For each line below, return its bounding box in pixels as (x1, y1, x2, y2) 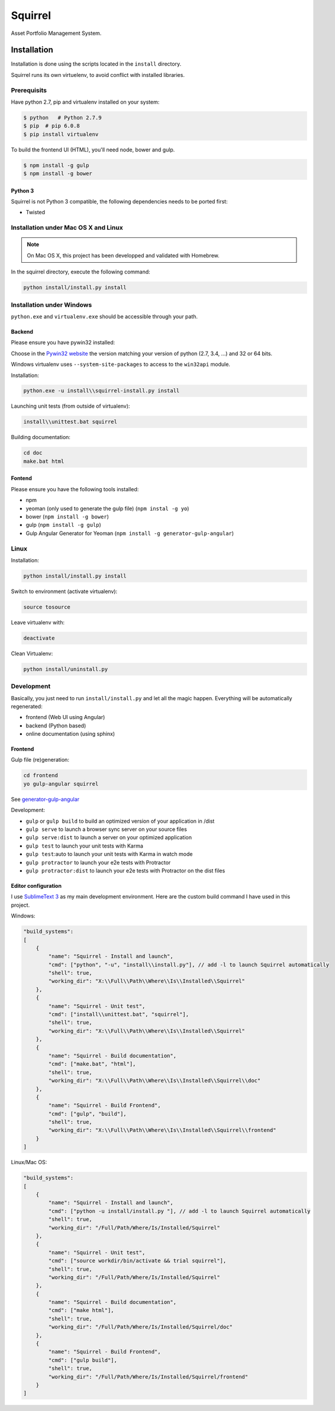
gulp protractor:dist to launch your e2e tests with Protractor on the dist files (25, 867, 226, 874)
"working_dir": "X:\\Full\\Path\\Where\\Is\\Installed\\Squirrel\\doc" (48, 1077, 261, 1084)
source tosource (23, 604, 71, 610)
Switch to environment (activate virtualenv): (11, 588, 118, 595)
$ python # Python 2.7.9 (23, 114, 102, 121)
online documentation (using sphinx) (25, 730, 115, 737)
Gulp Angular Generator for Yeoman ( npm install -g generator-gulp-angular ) (25, 530, 234, 537)
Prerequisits (11, 86, 47, 94)
